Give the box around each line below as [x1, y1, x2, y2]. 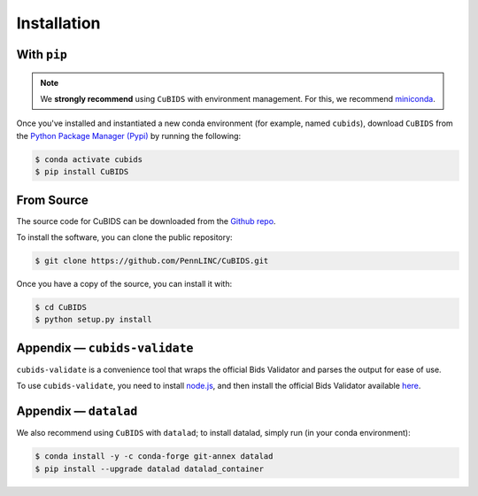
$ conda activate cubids [35, 154, 143, 164]
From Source [16, 192, 89, 207]
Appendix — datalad [16, 404, 138, 419]
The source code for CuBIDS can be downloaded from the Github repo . [16, 215, 276, 226]
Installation [16, 13, 101, 33]
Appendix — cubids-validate [16, 340, 194, 355]
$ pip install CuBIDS [35, 167, 129, 177]
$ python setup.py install [35, 314, 152, 325]
